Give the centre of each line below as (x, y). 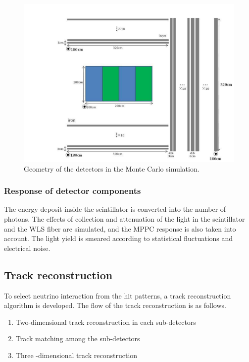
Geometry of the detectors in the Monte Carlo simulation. (112, 168)
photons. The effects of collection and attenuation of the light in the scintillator (124, 219)
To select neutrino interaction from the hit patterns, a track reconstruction (118, 295)
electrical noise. (27, 248)
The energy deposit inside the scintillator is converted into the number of (115, 209)
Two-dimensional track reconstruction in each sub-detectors (106, 322)
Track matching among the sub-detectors (78, 338)
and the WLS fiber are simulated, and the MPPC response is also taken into (120, 228)
